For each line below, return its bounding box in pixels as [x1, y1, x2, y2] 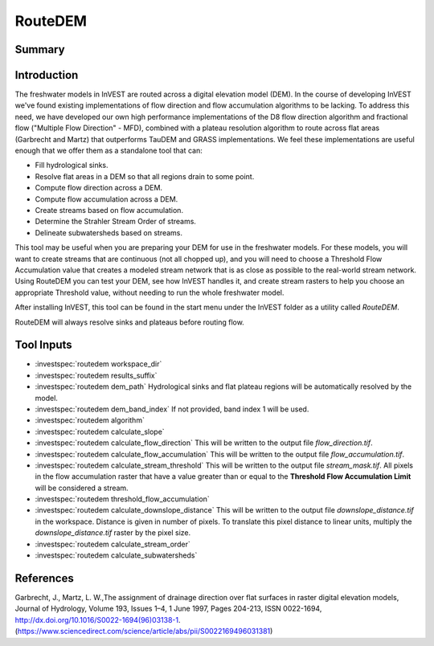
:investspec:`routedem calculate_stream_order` [35, 539, 190, 549]
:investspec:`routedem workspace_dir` [35, 359, 162, 369]
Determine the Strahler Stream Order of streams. [35, 217, 197, 227]
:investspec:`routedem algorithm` [35, 415, 145, 425]
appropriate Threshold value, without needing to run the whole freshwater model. [14, 288, 285, 297]
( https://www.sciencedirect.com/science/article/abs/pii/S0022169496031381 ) [14, 627, 273, 636]
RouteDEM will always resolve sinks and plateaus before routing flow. [14, 317, 244, 327]
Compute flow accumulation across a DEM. [35, 194, 178, 204]
